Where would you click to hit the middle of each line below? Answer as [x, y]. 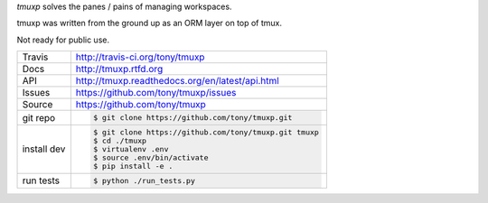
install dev [44, 149]
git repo [39, 117]
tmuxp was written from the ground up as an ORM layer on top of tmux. [150, 23]
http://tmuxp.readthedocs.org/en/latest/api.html [177, 81]
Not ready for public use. [63, 40]
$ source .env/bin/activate [151, 157]
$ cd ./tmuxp [120, 140]
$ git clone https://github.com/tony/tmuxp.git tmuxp [206, 132]
